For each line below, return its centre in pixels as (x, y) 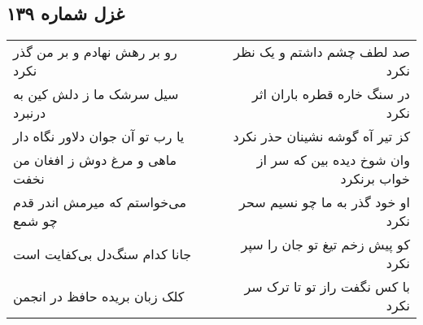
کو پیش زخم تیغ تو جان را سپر (325, 245)
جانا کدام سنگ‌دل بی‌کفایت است (102, 253)
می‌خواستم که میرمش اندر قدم (100, 202)
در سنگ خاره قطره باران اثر (331, 94)
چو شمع (35, 221)
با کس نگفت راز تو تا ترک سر (327, 287)
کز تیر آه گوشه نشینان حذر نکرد (321, 136)
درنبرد (30, 113)
